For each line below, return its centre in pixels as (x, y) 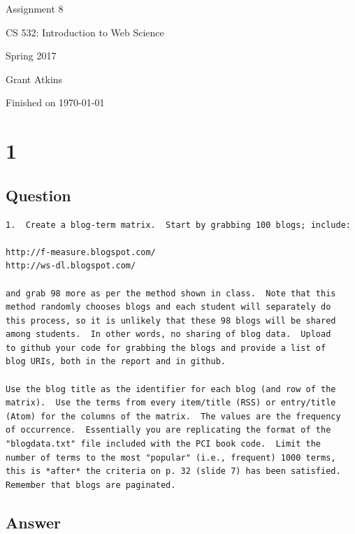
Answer (34, 522)
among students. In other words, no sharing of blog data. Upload (168, 334)
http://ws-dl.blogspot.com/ (71, 266)
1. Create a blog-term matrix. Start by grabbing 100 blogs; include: (178, 225)
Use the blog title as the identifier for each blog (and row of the (171, 389)
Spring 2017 (31, 56)
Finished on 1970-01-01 (55, 102)
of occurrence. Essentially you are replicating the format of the (168, 430)
